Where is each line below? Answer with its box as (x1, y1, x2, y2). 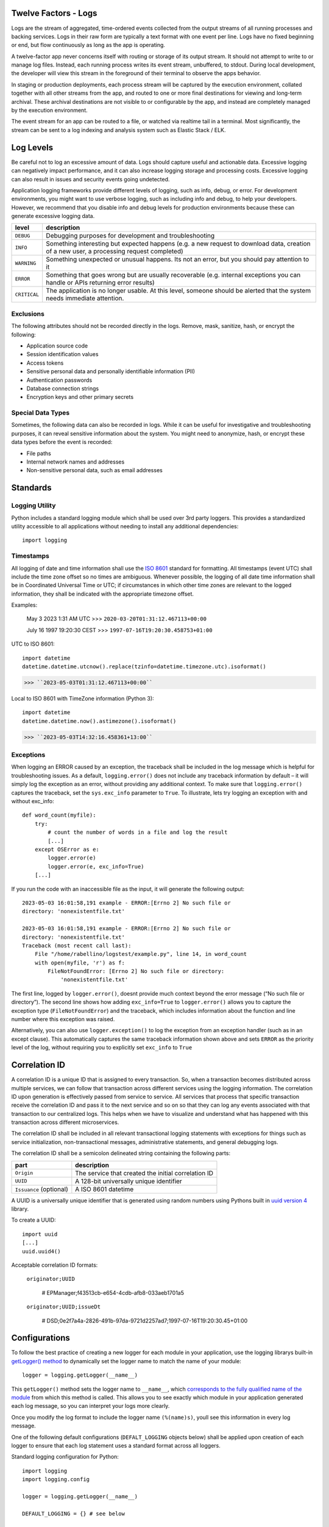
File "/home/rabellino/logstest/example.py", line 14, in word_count (34, 950, 247, 958)
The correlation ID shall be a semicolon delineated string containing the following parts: (11, 1150, 231, 1157)
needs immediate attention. (46, 294, 124, 302)
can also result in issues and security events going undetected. (11, 175, 170, 183)
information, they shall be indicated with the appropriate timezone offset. (11, 590, 194, 597)
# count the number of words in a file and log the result (48, 829, 228, 836)
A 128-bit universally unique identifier (75, 1176, 182, 1185)
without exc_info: (11, 798, 54, 805)
